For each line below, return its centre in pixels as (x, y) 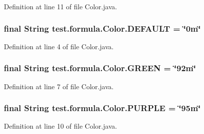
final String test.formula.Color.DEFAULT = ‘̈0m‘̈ (102, 28)
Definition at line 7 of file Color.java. (59, 86)
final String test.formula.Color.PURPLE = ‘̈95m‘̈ (102, 108)
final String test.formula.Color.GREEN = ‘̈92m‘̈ (100, 68)
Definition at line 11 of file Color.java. (61, 6)
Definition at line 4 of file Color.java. (59, 46)
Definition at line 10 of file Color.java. (61, 126)
